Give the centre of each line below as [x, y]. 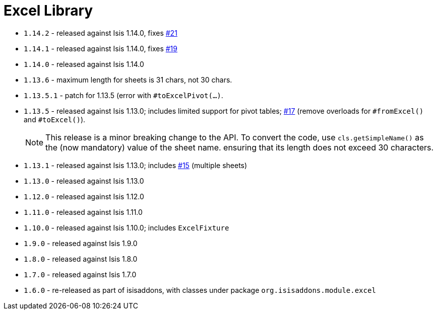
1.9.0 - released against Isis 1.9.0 [81, 243]
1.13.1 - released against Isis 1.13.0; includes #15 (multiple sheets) [136, 165]
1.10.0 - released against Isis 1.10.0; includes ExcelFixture [127, 227]
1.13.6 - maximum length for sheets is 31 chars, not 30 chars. [128, 80]
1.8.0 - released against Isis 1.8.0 [81, 259]
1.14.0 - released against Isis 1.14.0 [84, 64]
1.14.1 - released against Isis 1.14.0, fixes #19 [101, 48]
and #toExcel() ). [55, 119]
